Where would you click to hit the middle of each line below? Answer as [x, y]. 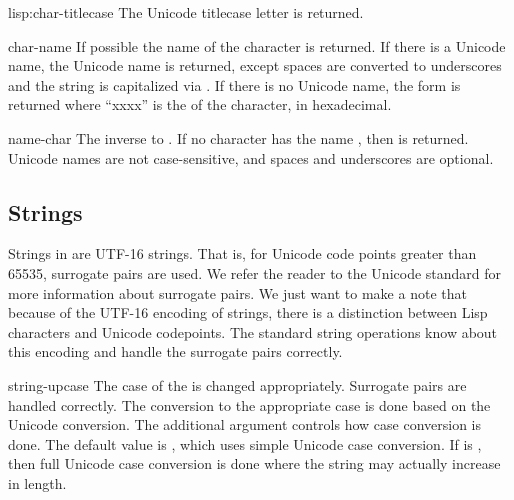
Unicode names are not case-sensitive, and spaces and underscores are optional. [251, 157]
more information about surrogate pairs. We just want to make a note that [237, 292]
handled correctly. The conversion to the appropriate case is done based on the [249, 404]
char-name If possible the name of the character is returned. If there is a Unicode [257, 45]
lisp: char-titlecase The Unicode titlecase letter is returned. [186, 12]
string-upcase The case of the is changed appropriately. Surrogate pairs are [237, 384]
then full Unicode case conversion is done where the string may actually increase [254, 463]
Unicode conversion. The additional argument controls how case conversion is [245, 424]
